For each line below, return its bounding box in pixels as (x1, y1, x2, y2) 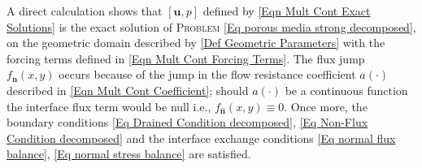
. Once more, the (284, 97, 368, 114)
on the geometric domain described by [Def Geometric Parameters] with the (7, 34, 385, 51)
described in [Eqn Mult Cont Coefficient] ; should (7, 81, 249, 98)
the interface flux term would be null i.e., (7, 97, 211, 114)
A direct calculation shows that (7, 2, 163, 19)
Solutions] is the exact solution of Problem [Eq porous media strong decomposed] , (7, 18, 416, 35)
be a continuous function (285, 81, 408, 98)
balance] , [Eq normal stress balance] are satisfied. (7, 145, 251, 162)
